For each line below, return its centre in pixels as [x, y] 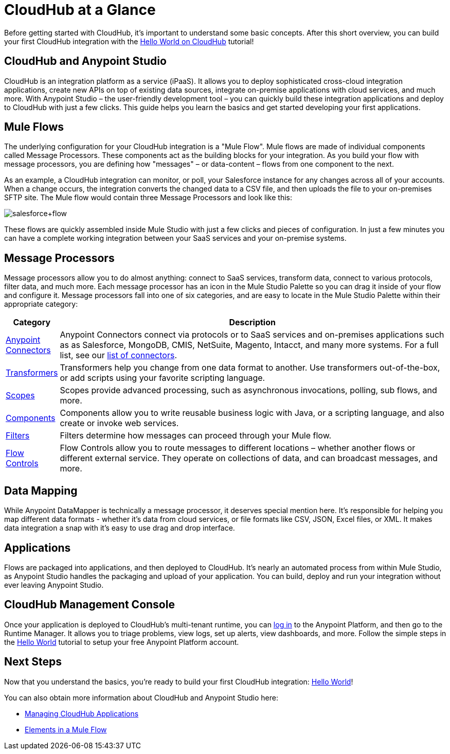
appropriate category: [41, 304]
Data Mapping [41, 490]
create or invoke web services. [119, 423]
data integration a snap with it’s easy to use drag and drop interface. [120, 528]
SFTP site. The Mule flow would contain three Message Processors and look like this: [148, 198]
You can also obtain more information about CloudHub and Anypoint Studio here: [141, 697]
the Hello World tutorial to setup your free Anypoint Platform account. [122, 642]
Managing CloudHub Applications [82, 713]
